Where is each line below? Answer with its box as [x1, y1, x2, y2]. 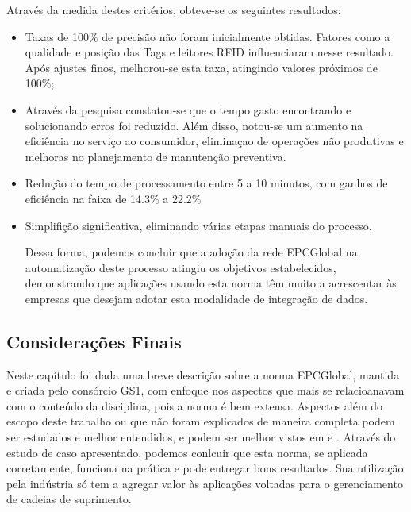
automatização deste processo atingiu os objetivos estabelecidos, [25, 259, 336, 275]
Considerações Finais [6, 329, 182, 353]
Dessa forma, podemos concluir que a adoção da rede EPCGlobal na [25, 244, 358, 260]
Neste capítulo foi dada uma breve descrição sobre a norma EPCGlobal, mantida [6, 366, 400, 383]
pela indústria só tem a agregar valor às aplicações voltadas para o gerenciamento [6, 475, 403, 491]
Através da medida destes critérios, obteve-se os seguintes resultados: [6, 2, 341, 17]
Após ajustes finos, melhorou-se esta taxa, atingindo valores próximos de [25, 59, 378, 75]
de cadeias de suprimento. [6, 491, 132, 507]
